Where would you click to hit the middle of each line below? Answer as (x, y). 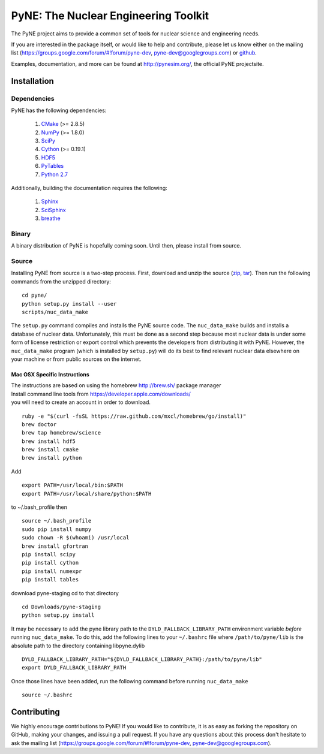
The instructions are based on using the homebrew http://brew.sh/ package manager (116, 385)
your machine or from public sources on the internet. (76, 359)
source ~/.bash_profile (57, 521)
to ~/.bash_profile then (39, 507)
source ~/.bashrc (47, 695)
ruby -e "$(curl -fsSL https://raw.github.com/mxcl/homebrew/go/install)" (134, 416)
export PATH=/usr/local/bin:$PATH (72, 485)
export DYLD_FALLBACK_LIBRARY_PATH (74, 668)
